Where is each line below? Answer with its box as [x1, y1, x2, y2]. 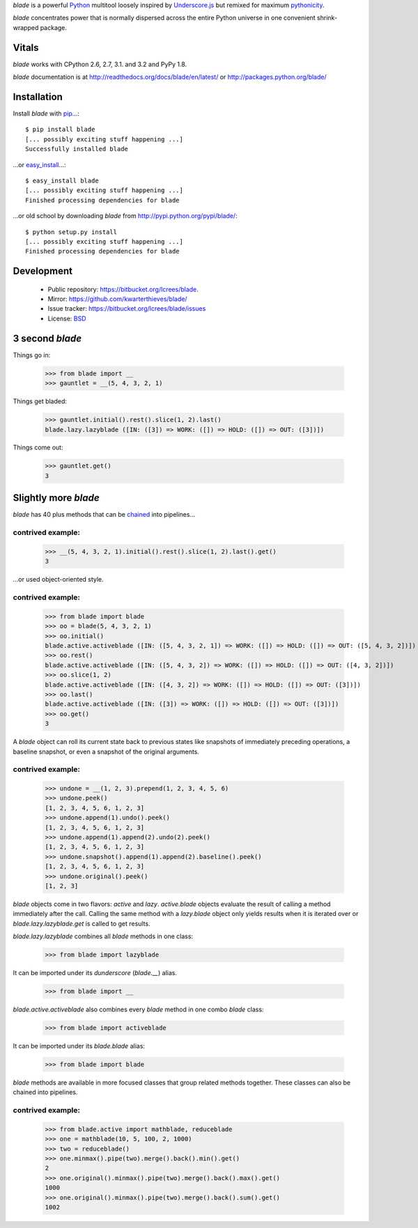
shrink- [317, 14, 338, 22]
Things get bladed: [13, 397, 68, 405]
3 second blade [13, 332, 82, 344]
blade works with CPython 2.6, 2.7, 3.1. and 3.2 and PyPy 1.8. [13, 60, 187, 68]
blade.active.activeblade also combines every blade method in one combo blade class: [13, 1005, 264, 1013]
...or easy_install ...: [13, 160, 66, 169]
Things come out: [13, 443, 63, 452]
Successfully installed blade [25, 145, 129, 153]
